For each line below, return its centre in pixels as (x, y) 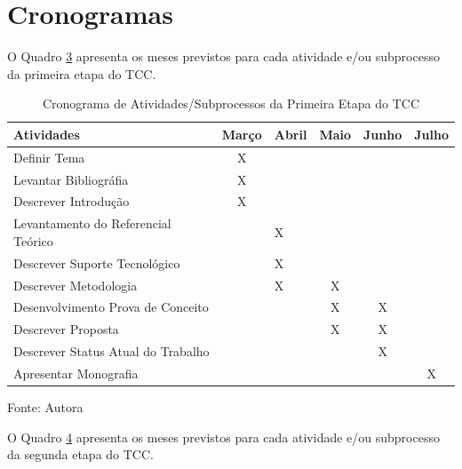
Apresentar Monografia (76, 373)
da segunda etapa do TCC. (80, 454)
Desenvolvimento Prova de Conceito (111, 307)
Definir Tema (49, 157)
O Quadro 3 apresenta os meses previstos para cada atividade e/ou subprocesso (223, 56)
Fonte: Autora (45, 407)
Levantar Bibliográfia (71, 179)
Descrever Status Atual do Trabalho (112, 351)
